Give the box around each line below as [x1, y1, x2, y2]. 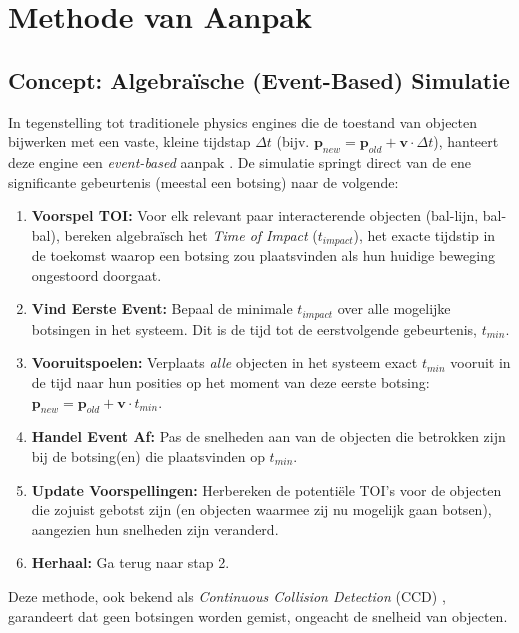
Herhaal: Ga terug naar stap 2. [31, 552, 230, 573]
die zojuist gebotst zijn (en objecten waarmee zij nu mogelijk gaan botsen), [31, 499, 492, 520]
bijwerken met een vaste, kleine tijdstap [8, 131, 251, 152]
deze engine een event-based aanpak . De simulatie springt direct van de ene [8, 151, 472, 172]
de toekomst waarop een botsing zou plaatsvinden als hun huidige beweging [31, 245, 495, 266]
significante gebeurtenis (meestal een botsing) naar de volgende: [8, 171, 399, 192]
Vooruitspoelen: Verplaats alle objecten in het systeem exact [31, 352, 418, 373]
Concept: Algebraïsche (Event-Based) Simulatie [8, 64, 510, 95]
